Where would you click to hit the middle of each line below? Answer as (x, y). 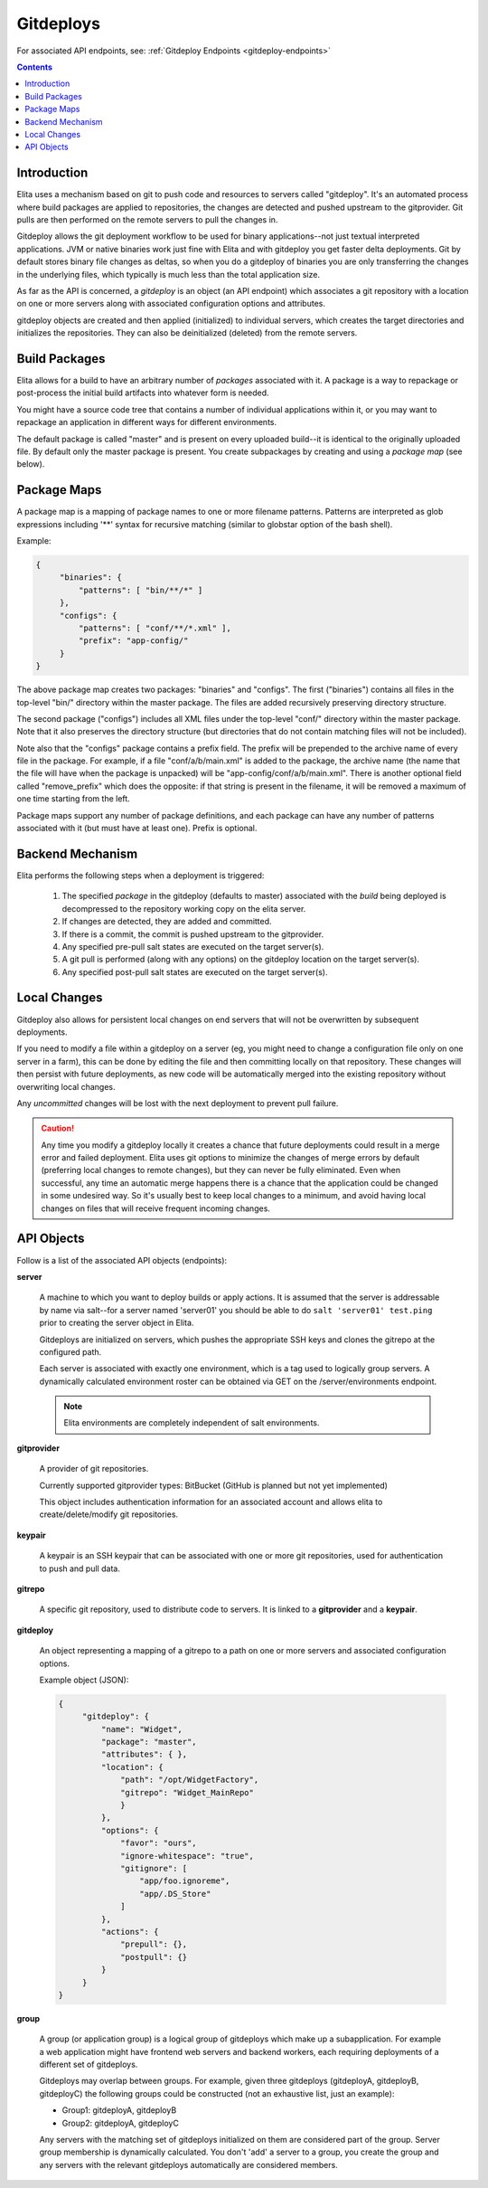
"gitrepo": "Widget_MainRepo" (188, 1792)
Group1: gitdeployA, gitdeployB (119, 2110)
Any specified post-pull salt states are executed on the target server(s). (195, 971)
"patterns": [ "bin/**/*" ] (141, 590)
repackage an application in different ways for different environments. (147, 422)
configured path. (70, 1351)
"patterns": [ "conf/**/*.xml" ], (155, 628)
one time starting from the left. (73, 799)
